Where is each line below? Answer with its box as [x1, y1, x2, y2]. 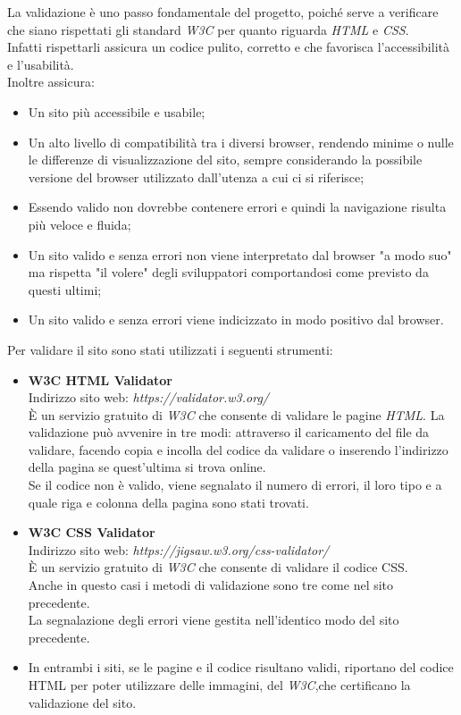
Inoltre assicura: [7, 72, 95, 91]
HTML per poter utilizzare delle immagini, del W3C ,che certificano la [28, 676, 411, 694]
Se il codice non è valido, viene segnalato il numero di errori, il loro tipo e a [28, 475, 442, 494]
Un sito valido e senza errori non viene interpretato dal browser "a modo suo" [28, 245, 452, 264]
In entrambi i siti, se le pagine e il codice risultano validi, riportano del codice [28, 658, 454, 677]
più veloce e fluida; [28, 214, 131, 233]
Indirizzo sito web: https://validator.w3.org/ [28, 388, 269, 407]
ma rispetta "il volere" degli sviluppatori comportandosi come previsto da [28, 263, 429, 282]
